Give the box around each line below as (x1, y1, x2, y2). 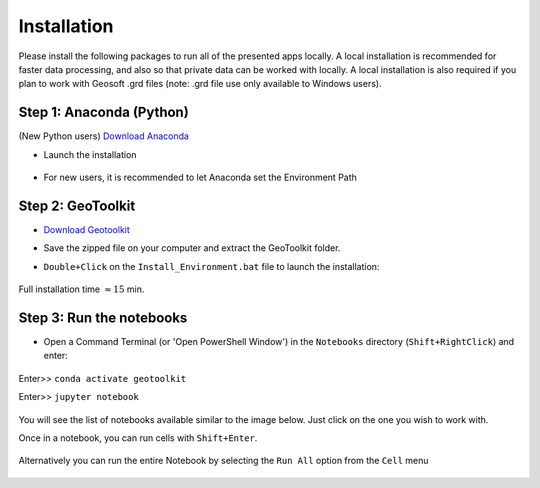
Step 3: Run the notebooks (18, 309, 188, 326)
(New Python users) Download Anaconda (18, 130, 190, 142)
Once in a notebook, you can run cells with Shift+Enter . (18, 431, 258, 444)
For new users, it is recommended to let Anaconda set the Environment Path (43, 171, 357, 184)
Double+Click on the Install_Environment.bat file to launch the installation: (43, 260, 380, 272)
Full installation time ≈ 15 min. (18, 283, 145, 295)
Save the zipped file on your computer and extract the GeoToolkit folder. (43, 242, 341, 254)
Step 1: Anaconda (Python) (18, 104, 189, 121)
